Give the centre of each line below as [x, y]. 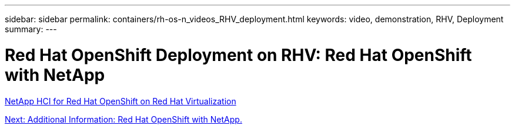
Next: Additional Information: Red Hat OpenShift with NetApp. [123, 119]
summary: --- [31, 29]
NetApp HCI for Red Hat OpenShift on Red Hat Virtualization [121, 101]
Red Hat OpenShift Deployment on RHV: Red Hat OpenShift [238, 55]
